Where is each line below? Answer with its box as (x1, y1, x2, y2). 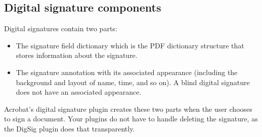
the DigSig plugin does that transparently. (4, 123, 135, 133)
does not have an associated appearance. (16, 87, 142, 97)
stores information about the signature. (16, 50, 138, 60)
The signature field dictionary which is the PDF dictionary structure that (16, 40, 244, 50)
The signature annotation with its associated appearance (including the (16, 66, 238, 77)
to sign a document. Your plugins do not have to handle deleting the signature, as (4, 113, 258, 124)
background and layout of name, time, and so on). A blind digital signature (16, 77, 250, 87)
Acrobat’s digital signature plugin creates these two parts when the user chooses (4, 103, 252, 114)
